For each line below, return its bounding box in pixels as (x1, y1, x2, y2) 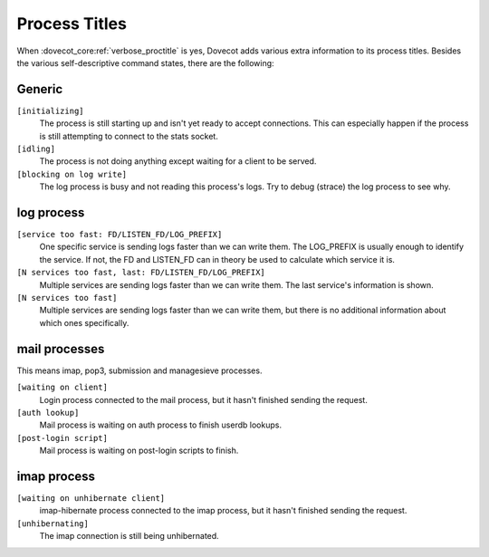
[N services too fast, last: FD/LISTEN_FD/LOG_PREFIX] (16, 267, 266, 278)
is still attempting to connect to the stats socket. (39, 130, 219, 141)
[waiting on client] (16, 382, 109, 393)
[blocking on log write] (16, 168, 127, 179)
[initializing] (16, 105, 85, 116)
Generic (16, 82, 63, 97)
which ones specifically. (39, 317, 129, 328)
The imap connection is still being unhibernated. (39, 531, 219, 542)
